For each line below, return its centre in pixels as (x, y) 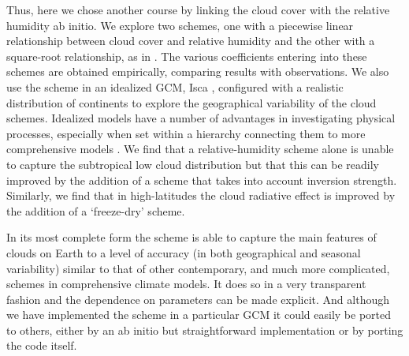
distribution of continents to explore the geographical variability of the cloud (191, 102)
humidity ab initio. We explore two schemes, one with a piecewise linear (180, 25)
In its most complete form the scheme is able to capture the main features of (191, 237)
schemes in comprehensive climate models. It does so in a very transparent (186, 284)
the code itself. (42, 345)
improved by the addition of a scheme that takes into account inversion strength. (202, 180)
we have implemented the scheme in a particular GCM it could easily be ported (199, 315)
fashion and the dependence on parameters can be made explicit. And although (198, 299)
